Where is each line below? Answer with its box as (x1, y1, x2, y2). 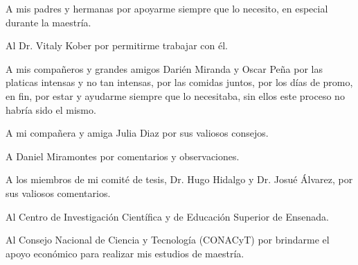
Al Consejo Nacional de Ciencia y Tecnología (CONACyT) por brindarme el (6, 232, 330, 247)
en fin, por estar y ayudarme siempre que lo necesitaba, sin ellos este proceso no (6, 88, 345, 103)
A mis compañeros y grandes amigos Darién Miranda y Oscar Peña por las (6, 61, 323, 76)
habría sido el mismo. (6, 102, 96, 117)
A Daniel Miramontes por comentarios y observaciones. (6, 148, 240, 163)
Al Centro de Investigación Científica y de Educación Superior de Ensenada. (6, 209, 329, 223)
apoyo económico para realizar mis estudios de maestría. (6, 246, 244, 260)
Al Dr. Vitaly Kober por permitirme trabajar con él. (6, 38, 228, 53)
